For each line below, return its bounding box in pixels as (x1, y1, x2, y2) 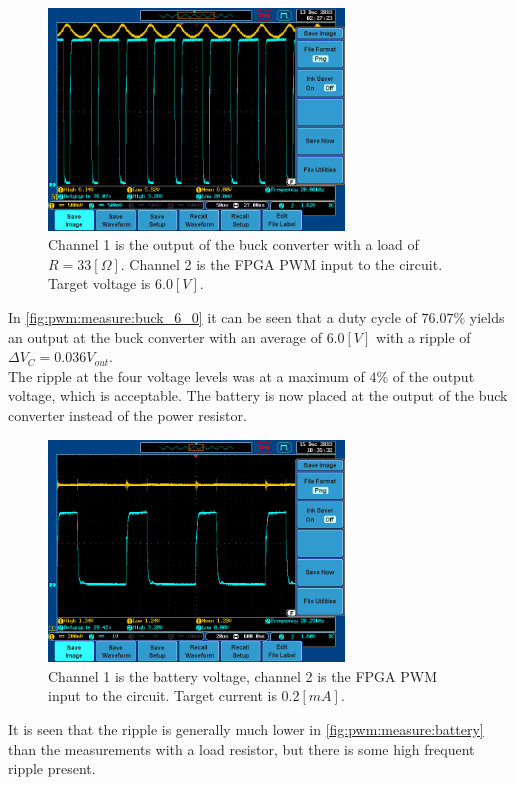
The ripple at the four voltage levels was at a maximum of (8, 365, 365, 386)
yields (469, 306, 505, 327)
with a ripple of (376, 326, 471, 347)
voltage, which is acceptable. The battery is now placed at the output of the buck (8, 385, 508, 406)
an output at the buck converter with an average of (8, 326, 322, 347)
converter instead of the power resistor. (8, 404, 247, 425)
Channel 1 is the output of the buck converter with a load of (48, 234, 419, 255)
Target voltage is (48, 273, 151, 294)
